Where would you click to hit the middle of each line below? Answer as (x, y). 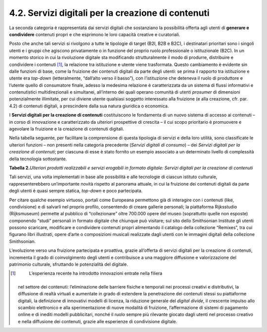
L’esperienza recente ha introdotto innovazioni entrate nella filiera (96, 273)
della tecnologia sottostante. (38, 159)
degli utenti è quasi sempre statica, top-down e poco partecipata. (76, 191)
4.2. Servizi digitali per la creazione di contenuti (109, 13)
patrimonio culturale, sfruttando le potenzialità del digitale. (69, 264)
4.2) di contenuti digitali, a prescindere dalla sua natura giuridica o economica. (89, 106)
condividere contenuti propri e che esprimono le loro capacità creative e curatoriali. (95, 34)
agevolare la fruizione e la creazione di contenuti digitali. (67, 129)
